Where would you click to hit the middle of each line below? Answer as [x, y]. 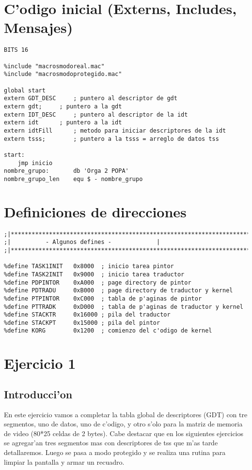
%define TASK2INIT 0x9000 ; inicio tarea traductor [94, 274]
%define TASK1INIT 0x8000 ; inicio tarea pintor [89, 266]
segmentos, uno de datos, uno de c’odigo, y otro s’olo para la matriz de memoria [123, 424]
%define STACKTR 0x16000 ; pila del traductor [87, 315]
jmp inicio [35, 163]
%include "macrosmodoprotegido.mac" [63, 74]
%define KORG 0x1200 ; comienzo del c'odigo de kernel [108, 331]
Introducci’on [38, 394]
